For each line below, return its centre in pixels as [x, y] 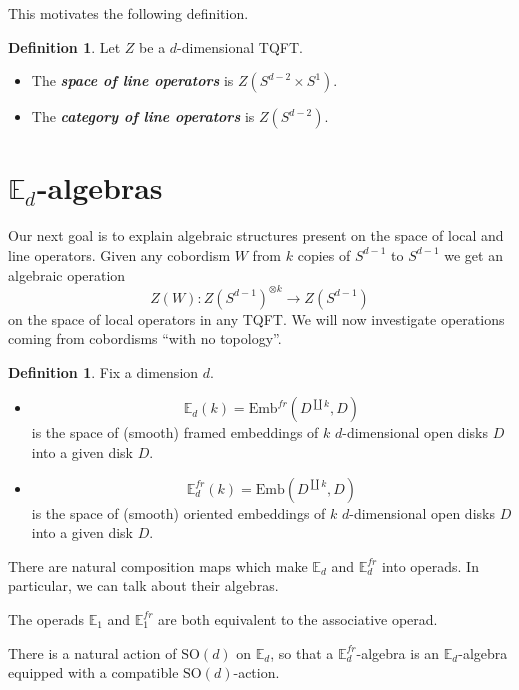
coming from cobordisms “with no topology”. [145, 338]
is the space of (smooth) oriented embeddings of [178, 512]
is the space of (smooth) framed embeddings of [175, 432]
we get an [473, 254]
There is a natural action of [92, 652]
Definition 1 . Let [64, 46]
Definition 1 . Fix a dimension [103, 371]
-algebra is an [398, 652]
